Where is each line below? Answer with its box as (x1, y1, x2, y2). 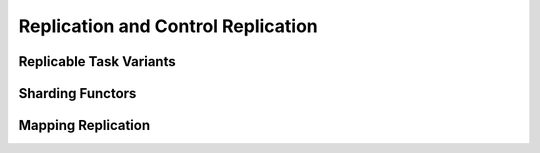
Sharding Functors (18, 85, 137, 102)
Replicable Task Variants (18, 53, 176, 70)
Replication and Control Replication (18, 15, 319, 37)
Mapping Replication (18, 117, 150, 134)
